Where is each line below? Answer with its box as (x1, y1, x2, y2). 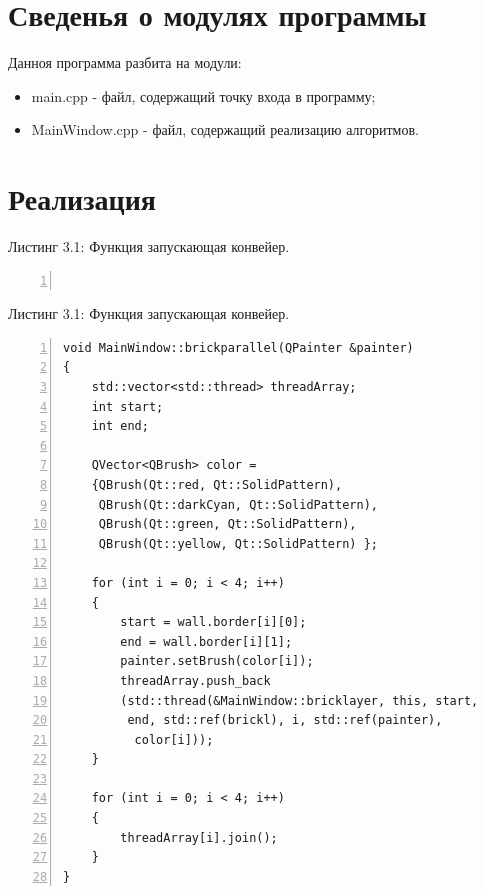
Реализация (8, 178, 156, 219)
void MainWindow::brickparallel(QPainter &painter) (63, 340, 414, 355)
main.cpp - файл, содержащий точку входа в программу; (31, 85, 376, 106)
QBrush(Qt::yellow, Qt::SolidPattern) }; (98, 536, 378, 551)
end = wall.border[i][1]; (120, 634, 293, 649)
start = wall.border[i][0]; (120, 615, 307, 630)
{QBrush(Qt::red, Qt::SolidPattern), (91, 477, 343, 492)
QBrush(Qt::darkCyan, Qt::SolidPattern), (98, 497, 378, 512)
